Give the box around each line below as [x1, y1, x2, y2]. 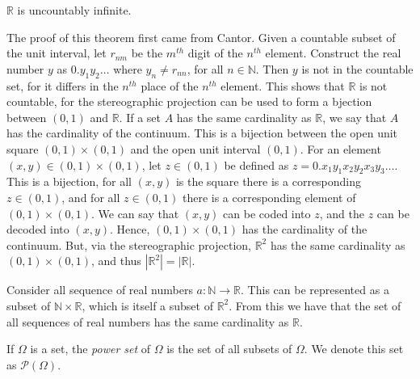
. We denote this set [304, 340, 404, 357]
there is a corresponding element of [182, 188, 356, 205]
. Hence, [110, 221, 150, 238]
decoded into [6, 221, 69, 238]
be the [131, 44, 163, 61]
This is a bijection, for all [6, 173, 132, 190]
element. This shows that [220, 77, 345, 94]
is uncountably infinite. [17, 2, 132, 18]
